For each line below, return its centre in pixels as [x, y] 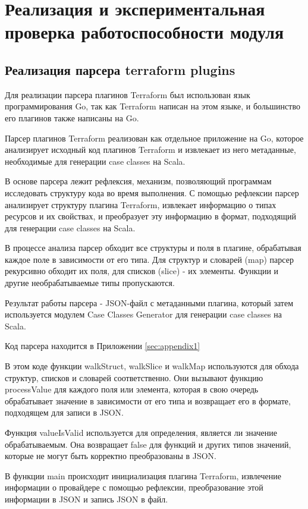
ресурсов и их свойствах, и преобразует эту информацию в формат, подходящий [150, 216]
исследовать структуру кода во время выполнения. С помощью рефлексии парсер [152, 192]
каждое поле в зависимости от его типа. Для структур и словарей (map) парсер [149, 259]
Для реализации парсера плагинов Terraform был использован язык [128, 94]
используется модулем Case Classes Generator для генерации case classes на [144, 314]
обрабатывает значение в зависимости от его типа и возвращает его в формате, [148, 400]
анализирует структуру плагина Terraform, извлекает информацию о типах [141, 204]
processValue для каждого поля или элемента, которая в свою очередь [132, 389]
